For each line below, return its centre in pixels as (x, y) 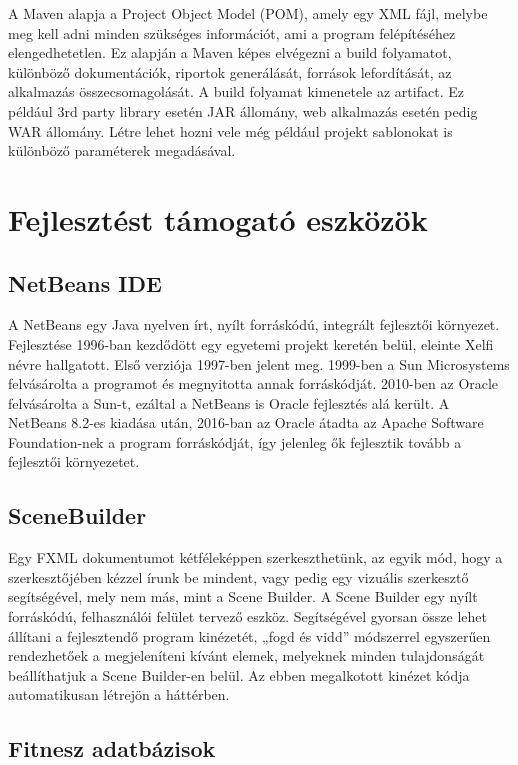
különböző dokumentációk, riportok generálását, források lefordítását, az (230, 71)
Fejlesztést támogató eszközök (218, 218)
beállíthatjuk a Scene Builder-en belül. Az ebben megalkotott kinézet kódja (239, 674)
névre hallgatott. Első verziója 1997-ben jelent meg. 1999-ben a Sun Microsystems (259, 363)
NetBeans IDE (85, 282)
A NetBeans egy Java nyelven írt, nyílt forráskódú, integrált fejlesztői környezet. (254, 324)
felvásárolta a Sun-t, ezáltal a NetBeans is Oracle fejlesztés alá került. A (229, 402)
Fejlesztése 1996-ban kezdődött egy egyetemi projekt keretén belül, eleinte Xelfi (251, 343)
